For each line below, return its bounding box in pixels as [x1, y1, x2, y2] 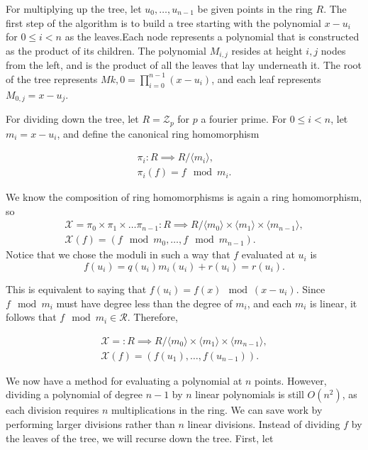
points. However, [255, 373, 327, 388]
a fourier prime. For [201, 111, 286, 126]
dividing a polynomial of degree [6, 387, 143, 402]
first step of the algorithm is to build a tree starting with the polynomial [6, 15, 321, 30]
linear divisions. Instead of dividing [187, 417, 340, 432]
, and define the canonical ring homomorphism [57, 126, 260, 141]
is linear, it [310, 295, 357, 310]
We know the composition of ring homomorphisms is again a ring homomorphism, [6, 190, 362, 204]
